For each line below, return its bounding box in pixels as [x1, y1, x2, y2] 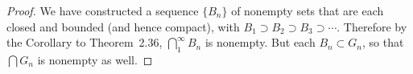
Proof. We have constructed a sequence [6, 2, 199, 18]
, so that [362, 34, 404, 51]
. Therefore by [337, 18, 407, 35]
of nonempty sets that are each [231, 2, 384, 18]
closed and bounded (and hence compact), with [6, 18, 240, 35]
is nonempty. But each [204, 34, 316, 51]
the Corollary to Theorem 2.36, [6, 34, 163, 51]
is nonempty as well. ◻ [37, 51, 153, 68]
